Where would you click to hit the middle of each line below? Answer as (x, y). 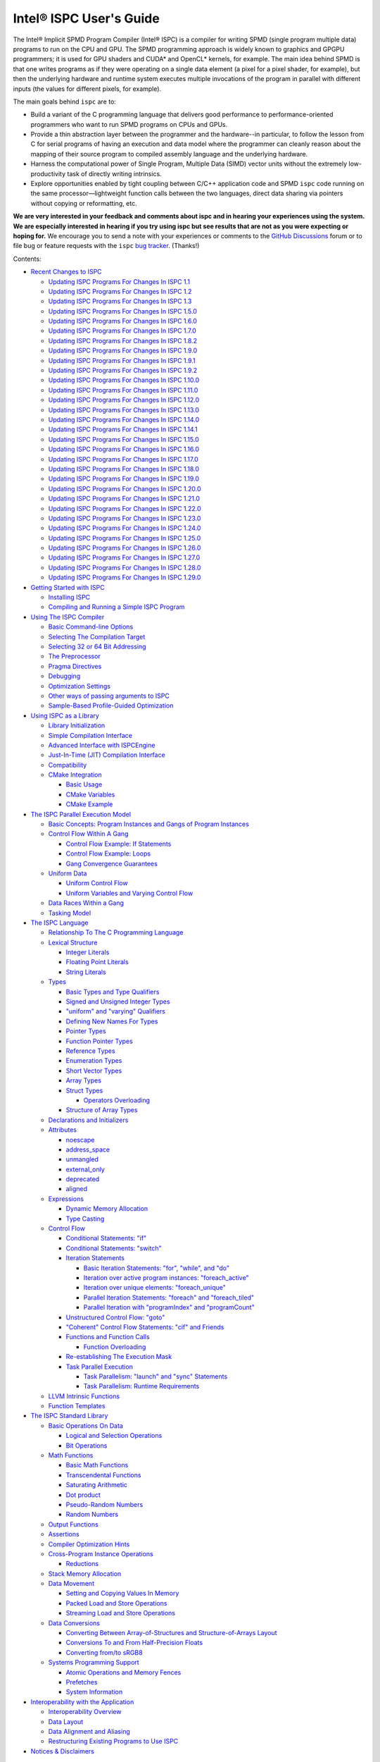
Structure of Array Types (102, 1110)
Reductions (82, 1564)
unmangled (82, 1159)
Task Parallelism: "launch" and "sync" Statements (156, 1376)
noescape (80, 1140)
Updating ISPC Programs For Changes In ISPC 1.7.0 (122, 331)
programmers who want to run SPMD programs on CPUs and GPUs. (129, 124)
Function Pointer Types (99, 1041)
